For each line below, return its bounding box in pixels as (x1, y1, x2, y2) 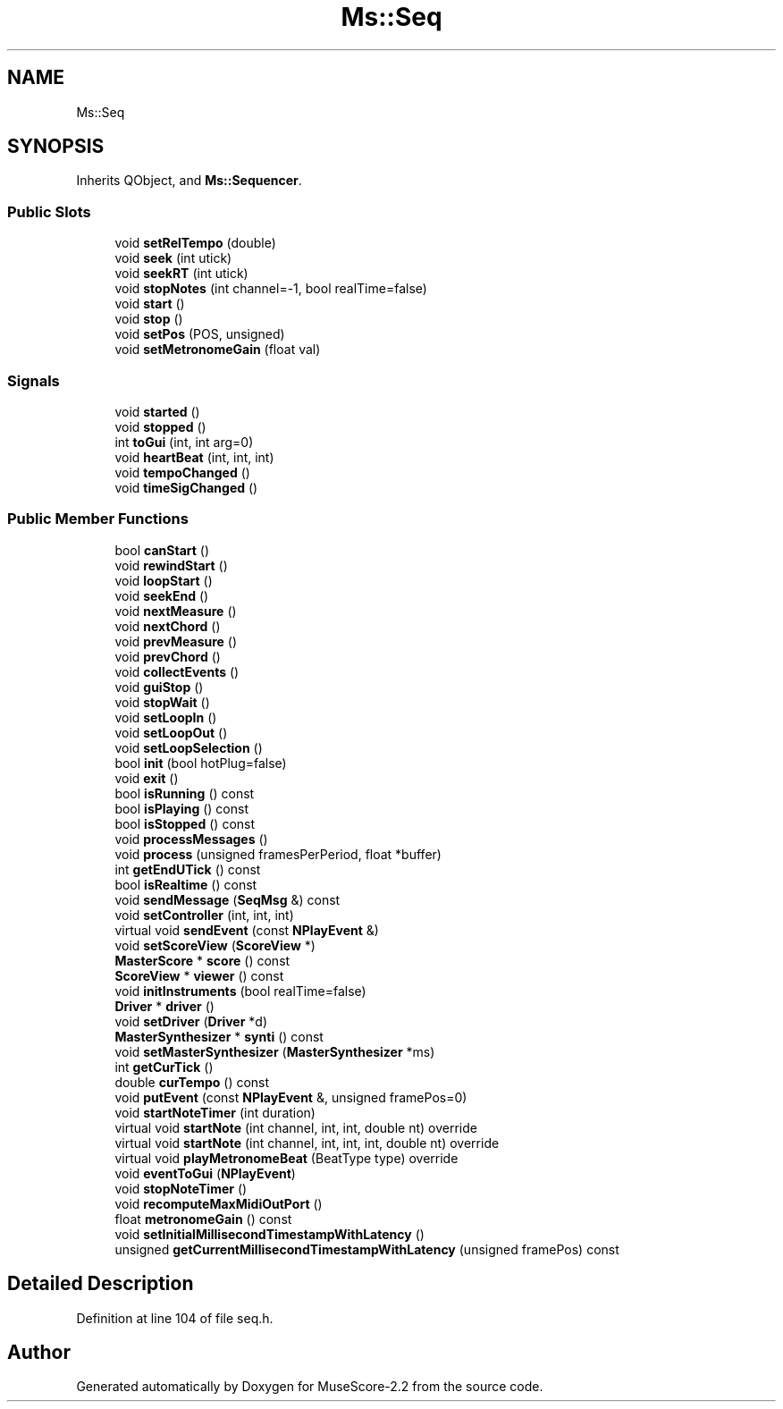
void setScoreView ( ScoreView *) (114, 937, 316, 953)
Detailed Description (7, 1272, 194, 1295)
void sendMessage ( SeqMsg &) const (114, 891, 341, 907)
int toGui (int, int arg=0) (114, 434, 254, 450)
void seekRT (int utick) (114, 266, 248, 282)
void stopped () (114, 418, 206, 435)
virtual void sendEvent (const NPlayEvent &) (114, 922, 379, 938)
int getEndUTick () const (114, 861, 261, 877)
